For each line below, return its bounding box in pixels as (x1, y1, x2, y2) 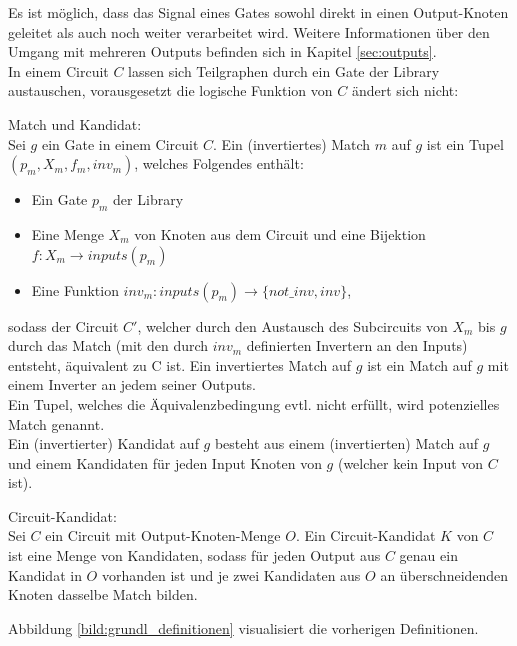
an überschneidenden (380, 564, 509, 585)
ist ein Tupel (426, 133, 504, 154)
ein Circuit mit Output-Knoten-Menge (45, 525, 281, 546)
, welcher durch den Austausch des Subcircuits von (137, 315, 448, 336)
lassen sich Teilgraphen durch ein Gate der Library (128, 60, 440, 81)
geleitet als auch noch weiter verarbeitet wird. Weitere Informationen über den (8, 21, 490, 42)
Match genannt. (8, 413, 105, 434)
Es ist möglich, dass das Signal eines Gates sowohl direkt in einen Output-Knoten (8, 2, 509, 22)
